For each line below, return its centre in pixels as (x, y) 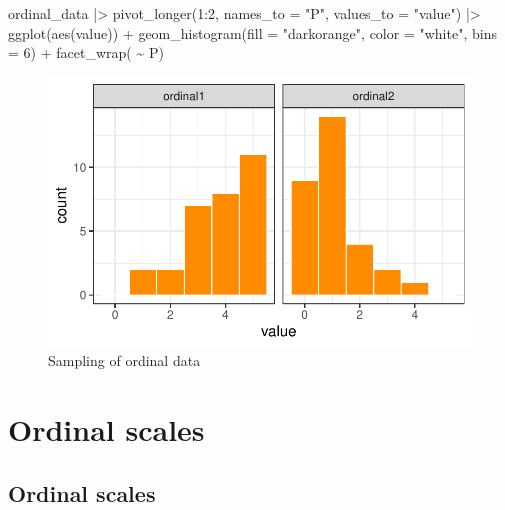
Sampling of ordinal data (124, 360)
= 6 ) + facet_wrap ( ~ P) (86, 52)
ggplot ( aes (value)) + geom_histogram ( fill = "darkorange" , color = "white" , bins (252, 32)
